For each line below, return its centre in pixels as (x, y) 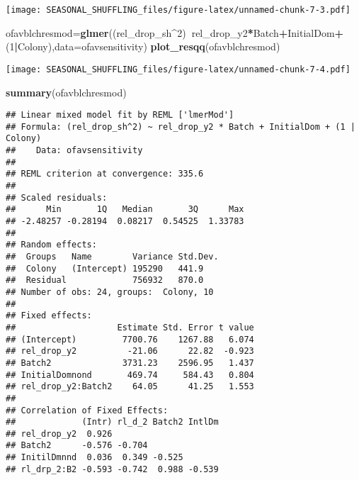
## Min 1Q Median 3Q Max (125, 210)
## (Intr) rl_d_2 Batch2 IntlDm (112, 422)
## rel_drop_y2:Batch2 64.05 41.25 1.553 (130, 387)
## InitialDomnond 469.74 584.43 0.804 (130, 375)
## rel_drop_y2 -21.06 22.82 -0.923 (130, 351)
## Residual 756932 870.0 (105, 280)
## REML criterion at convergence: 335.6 (105, 174)
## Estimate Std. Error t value (130, 327)
